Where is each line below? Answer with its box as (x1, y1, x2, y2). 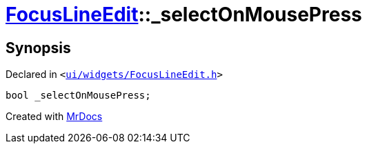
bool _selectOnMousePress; (6, 90, 151, 101)
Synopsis (6, 39, 71, 57)
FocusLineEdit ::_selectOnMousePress (6, 3, 362, 26)
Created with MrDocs (6, 110, 103, 123)
